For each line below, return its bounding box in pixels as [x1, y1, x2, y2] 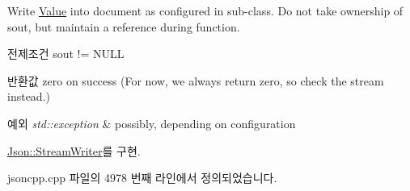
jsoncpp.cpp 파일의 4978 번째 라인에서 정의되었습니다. [7, 169, 277, 186]
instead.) [7, 88, 50, 105]
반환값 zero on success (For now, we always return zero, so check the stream [7, 72, 384, 89]
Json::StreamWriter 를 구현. [7, 142, 141, 159]
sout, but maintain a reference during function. [7, 18, 240, 35]
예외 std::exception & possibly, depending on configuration [7, 114, 296, 131]
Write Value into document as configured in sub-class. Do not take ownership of [7, 2, 404, 19]
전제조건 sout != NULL [7, 45, 125, 62]
